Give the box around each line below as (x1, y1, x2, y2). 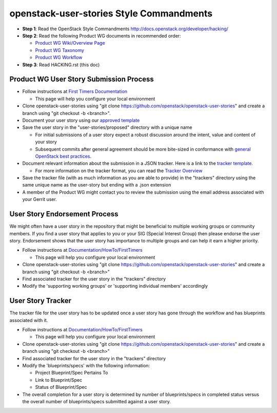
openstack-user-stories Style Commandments (9, 8, 213, 19)
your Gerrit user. (22, 196, 57, 202)
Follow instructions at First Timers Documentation (22, 88, 128, 95)
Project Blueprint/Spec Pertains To (35, 370, 108, 376)
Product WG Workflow (35, 54, 83, 61)
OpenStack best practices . (35, 153, 92, 159)
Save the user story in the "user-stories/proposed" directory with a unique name (22, 124, 192, 130)
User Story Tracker (9, 296, 72, 305)
